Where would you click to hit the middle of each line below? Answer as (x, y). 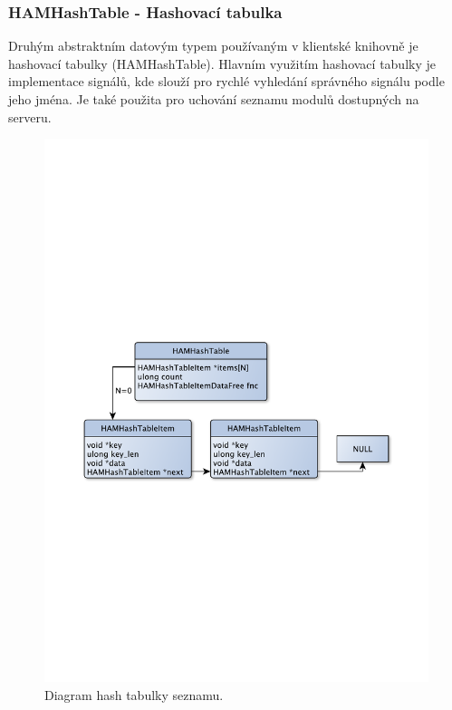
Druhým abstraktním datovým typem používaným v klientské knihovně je (213, 46)
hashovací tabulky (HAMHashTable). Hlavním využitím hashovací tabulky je (222, 63)
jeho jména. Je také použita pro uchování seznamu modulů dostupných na (214, 99)
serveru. (30, 117)
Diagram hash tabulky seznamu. (134, 694)
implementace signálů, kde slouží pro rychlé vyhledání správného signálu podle (226, 81)
